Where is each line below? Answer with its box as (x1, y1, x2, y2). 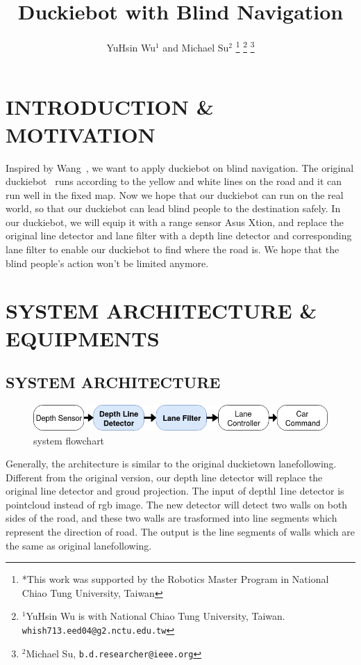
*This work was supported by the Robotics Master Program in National (22, 572, 329, 586)
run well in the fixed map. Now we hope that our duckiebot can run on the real (6, 187, 344, 202)
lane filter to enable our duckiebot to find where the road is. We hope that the (6, 242, 339, 257)
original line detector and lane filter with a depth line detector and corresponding (6, 228, 352, 243)
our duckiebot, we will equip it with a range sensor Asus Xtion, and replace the (6, 214, 344, 229)
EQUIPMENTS (6, 323, 160, 352)
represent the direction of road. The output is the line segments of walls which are (6, 524, 355, 539)
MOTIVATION (6, 120, 156, 148)
